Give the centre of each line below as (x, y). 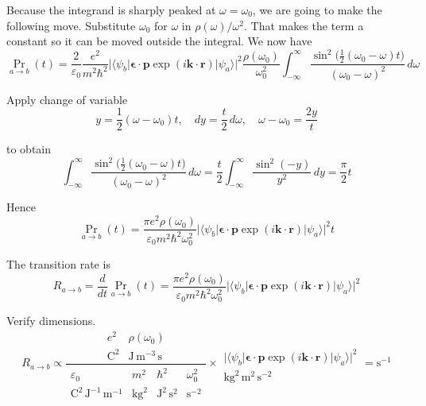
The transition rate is (58, 263)
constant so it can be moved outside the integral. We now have (159, 41)
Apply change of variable (67, 99)
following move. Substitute (71, 25)
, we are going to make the (317, 10)
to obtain (29, 149)
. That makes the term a (304, 25)
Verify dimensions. (51, 321)
